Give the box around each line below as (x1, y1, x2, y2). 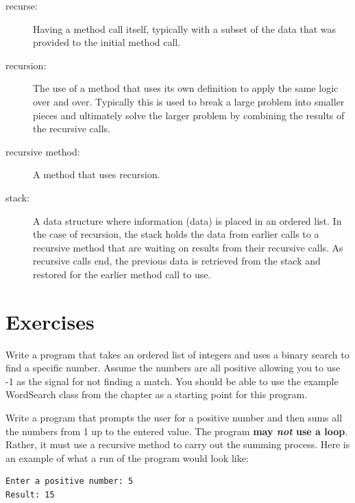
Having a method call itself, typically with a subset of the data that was (33, 21, 336, 36)
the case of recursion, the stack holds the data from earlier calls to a (33, 227, 319, 241)
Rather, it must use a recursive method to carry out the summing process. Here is (5, 437, 350, 452)
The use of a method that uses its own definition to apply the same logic (33, 81, 339, 95)
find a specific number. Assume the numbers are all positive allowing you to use (5, 360, 341, 375)
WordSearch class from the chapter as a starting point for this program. (5, 387, 308, 402)
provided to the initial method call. (33, 35, 181, 49)
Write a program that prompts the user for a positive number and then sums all (5, 410, 343, 424)
